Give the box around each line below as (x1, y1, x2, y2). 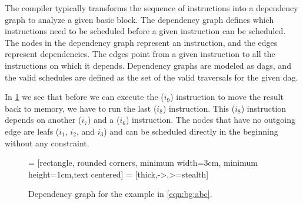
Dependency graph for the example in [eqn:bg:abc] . (28, 188, 212, 200)
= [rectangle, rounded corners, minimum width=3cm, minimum (28, 156, 258, 169)
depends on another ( (5, 113, 82, 126)
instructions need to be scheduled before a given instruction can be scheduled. (5, 25, 286, 37)
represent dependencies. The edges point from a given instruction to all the (5, 48, 275, 60)
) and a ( (87, 113, 120, 126)
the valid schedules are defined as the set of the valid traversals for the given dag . (5, 71, 298, 83)
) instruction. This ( (162, 102, 235, 114)
